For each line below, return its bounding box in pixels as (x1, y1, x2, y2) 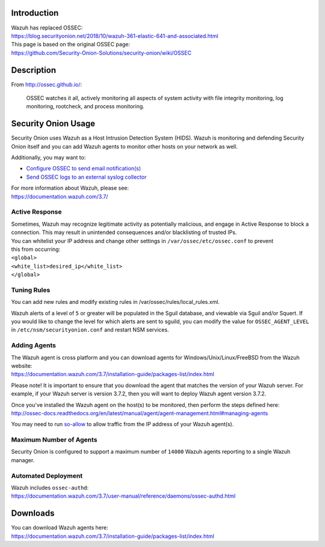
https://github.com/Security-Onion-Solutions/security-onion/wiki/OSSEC (11, 49, 192, 57)
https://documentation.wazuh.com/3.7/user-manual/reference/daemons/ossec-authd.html (11, 492, 236, 499)
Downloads (11, 508, 55, 519)
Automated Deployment (11, 471, 83, 480)
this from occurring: (11, 246, 61, 253)
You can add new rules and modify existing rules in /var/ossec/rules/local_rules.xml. (11, 298, 220, 306)
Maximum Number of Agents (11, 436, 97, 444)
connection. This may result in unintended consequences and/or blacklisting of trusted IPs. (11, 229, 237, 236)
